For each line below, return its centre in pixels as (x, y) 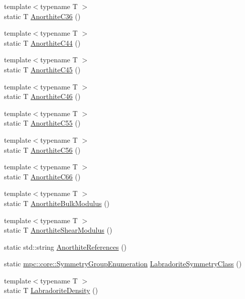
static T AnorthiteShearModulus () (58, 230)
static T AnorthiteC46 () (42, 96)
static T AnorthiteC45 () (42, 69)
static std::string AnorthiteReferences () (66, 246)
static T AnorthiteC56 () (42, 149)
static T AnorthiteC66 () (42, 176)
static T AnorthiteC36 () (42, 16)
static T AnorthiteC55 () (42, 123)
